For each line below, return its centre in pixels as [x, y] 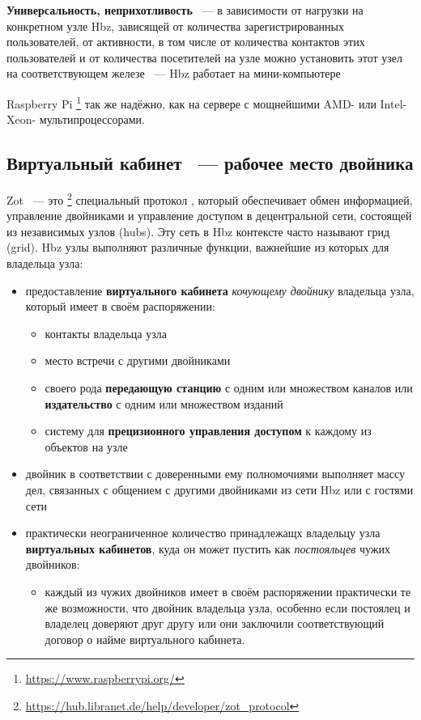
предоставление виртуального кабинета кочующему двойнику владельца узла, [220, 290]
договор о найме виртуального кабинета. [145, 639]
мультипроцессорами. [92, 119]
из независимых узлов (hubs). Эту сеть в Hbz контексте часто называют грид [198, 231]
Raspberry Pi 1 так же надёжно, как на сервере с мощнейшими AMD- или [191, 102]
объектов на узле [86, 446]
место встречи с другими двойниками [138, 360]
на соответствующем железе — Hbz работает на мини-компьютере [174, 73]
